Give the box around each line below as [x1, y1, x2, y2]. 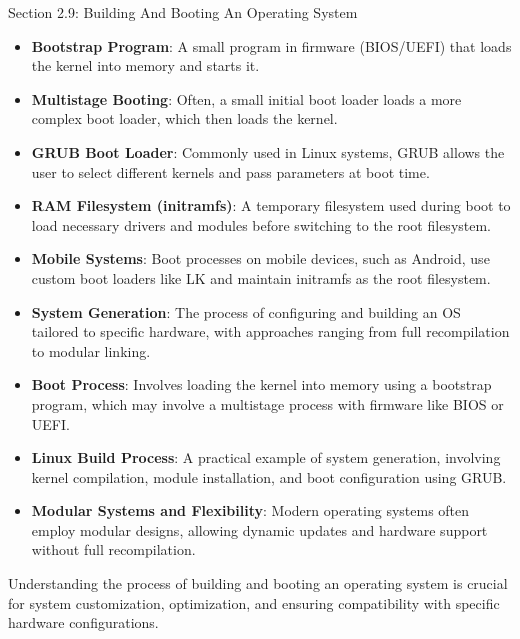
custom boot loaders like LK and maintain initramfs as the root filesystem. [31, 267, 491, 288]
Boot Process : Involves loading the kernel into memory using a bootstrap [31, 374, 492, 395]
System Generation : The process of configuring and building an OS [31, 301, 461, 322]
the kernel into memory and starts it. [31, 55, 260, 76]
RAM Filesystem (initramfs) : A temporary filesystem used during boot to [31, 195, 511, 216]
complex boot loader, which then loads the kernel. [31, 108, 338, 129]
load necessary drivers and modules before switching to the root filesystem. [31, 214, 492, 235]
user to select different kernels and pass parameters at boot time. [31, 161, 430, 182]
